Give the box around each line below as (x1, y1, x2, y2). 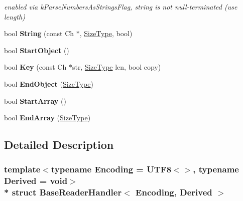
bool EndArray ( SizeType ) (4, 112, 91, 123)
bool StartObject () (4, 45, 69, 55)
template (4, 163, 41, 175)
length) (4, 11, 25, 22)
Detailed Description (4, 137, 114, 152)
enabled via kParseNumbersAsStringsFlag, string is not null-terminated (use (4, 2, 237, 12)
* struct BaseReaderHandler (4, 186, 122, 198)
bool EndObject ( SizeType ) (4, 78, 93, 89)
